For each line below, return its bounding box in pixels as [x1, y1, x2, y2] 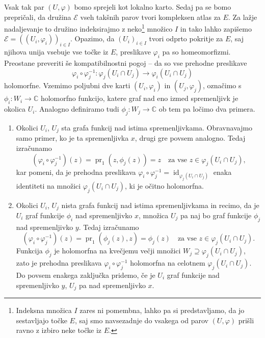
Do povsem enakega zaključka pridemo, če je [16, 269, 155, 280]
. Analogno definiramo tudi [35, 103, 119, 114]
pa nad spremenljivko [79, 279, 146, 290]
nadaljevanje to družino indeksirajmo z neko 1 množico [4, 22, 173, 34]
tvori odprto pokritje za [149, 33, 223, 44]
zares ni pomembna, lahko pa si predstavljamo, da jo [79, 305, 245, 316]
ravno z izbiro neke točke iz [16, 325, 102, 335]
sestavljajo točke [16, 315, 67, 325]
